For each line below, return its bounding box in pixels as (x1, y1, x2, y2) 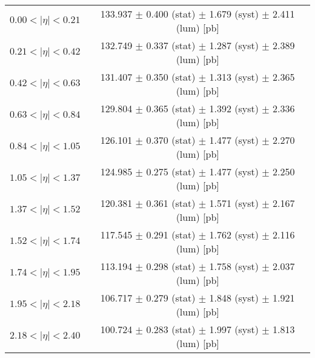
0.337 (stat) (146, 38, 196, 52)
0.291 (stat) (146, 228, 196, 241)
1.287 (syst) (209, 38, 259, 52)
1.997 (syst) (209, 322, 259, 336)
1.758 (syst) (209, 259, 259, 273)
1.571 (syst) (209, 196, 259, 210)
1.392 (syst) (209, 101, 259, 115)
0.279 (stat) (146, 291, 196, 305)
